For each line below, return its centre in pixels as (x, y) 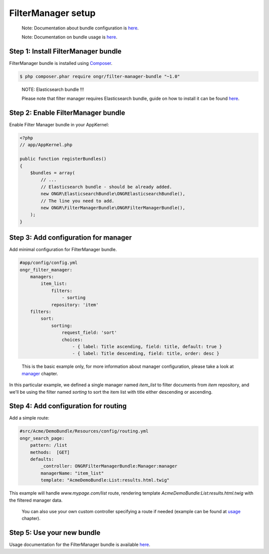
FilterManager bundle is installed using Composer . (61, 63)
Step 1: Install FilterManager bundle (66, 51)
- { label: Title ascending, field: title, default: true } (147, 346)
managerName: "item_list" (72, 473)
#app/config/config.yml (49, 263)
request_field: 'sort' (89, 333)
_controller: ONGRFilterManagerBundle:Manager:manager (109, 466)
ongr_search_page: (42, 438)
